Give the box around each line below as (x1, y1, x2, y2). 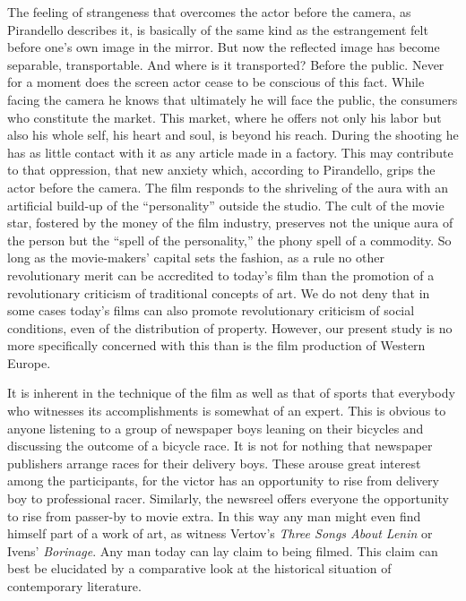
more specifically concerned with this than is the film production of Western (7, 336, 426, 355)
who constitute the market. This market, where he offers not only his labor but (7, 107, 442, 126)
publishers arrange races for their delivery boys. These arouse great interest (7, 453, 421, 472)
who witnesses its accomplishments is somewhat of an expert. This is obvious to (7, 401, 446, 420)
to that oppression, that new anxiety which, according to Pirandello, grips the (7, 160, 436, 179)
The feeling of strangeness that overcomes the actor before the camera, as (7, 3, 411, 21)
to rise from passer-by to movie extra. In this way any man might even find (7, 506, 421, 525)
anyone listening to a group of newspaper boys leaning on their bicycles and (7, 418, 424, 437)
